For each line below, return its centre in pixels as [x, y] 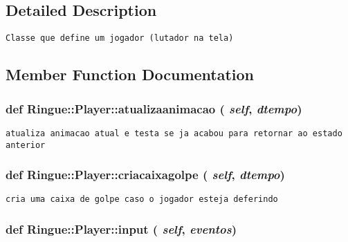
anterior [26, 145]
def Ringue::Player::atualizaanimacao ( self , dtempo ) [154, 108]
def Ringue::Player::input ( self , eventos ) [121, 229]
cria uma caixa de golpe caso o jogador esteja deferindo [142, 199]
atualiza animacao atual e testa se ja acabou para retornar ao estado [174, 133]
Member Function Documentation [130, 74]
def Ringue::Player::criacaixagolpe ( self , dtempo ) [145, 175]
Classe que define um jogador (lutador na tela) [120, 38]
